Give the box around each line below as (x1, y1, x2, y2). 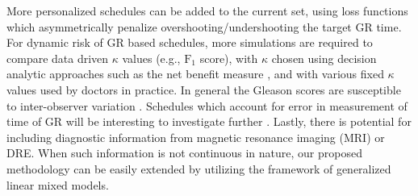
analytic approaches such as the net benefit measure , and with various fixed (6, 65, 384, 82)
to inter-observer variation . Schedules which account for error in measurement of (6, 97, 408, 114)
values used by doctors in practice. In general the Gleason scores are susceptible (6, 81, 401, 98)
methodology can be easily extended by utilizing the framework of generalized (6, 160, 391, 177)
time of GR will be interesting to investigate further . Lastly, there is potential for (6, 113, 412, 130)
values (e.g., (122, 49, 181, 66)
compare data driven (6, 49, 109, 66)
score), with (199, 49, 258, 66)
